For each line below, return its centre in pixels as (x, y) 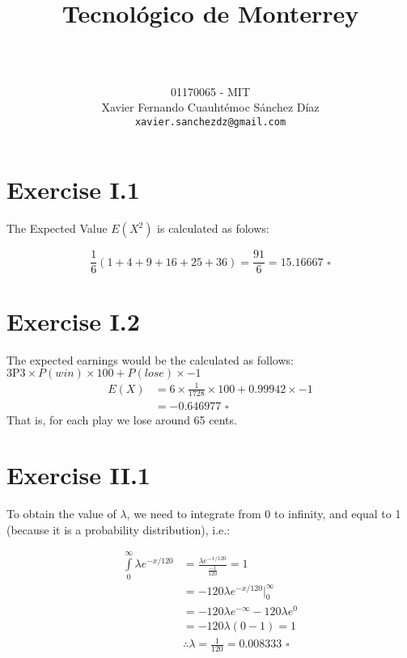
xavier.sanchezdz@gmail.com (210, 122)
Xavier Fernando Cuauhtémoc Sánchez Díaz (210, 107)
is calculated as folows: (213, 228)
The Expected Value (57, 228)
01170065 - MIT (210, 91)
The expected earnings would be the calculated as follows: (150, 359)
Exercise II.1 (78, 475)
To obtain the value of (61, 514)
